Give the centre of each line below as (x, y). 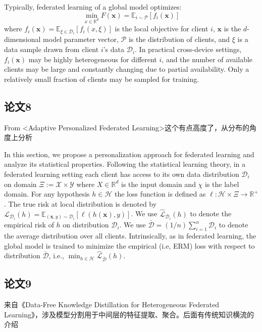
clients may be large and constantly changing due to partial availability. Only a (127, 69)
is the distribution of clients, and (179, 39)
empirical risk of (29, 225)
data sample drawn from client (51, 49)
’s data (114, 49)
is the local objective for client (162, 29)
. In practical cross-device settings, (188, 49)
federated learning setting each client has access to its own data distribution (122, 174)
